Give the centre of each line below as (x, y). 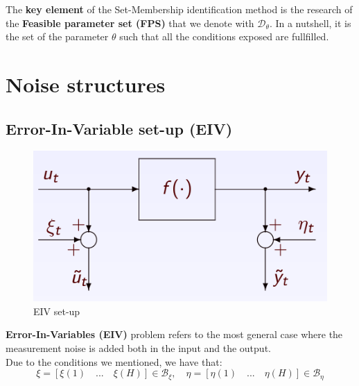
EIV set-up (57, 311)
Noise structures (86, 84)
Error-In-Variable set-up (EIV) (119, 128)
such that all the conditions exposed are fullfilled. (224, 36)
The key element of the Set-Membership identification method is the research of (179, 9)
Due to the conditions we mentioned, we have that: (114, 361)
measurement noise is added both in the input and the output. (138, 347)
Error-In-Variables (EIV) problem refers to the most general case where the (174, 334)
